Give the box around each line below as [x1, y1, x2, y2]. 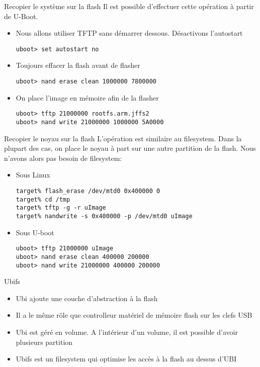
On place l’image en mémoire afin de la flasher [16, 92, 159, 103]
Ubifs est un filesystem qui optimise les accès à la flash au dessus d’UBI [16, 353, 237, 364]
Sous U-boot [16, 227, 54, 237]
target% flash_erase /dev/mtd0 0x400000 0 [16, 187, 160, 195]
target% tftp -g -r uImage [16, 204, 106, 212]
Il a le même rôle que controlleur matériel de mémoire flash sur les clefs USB [16, 310, 252, 320]
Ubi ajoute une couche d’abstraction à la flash [16, 293, 158, 303]
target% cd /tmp [16, 196, 70, 203]
